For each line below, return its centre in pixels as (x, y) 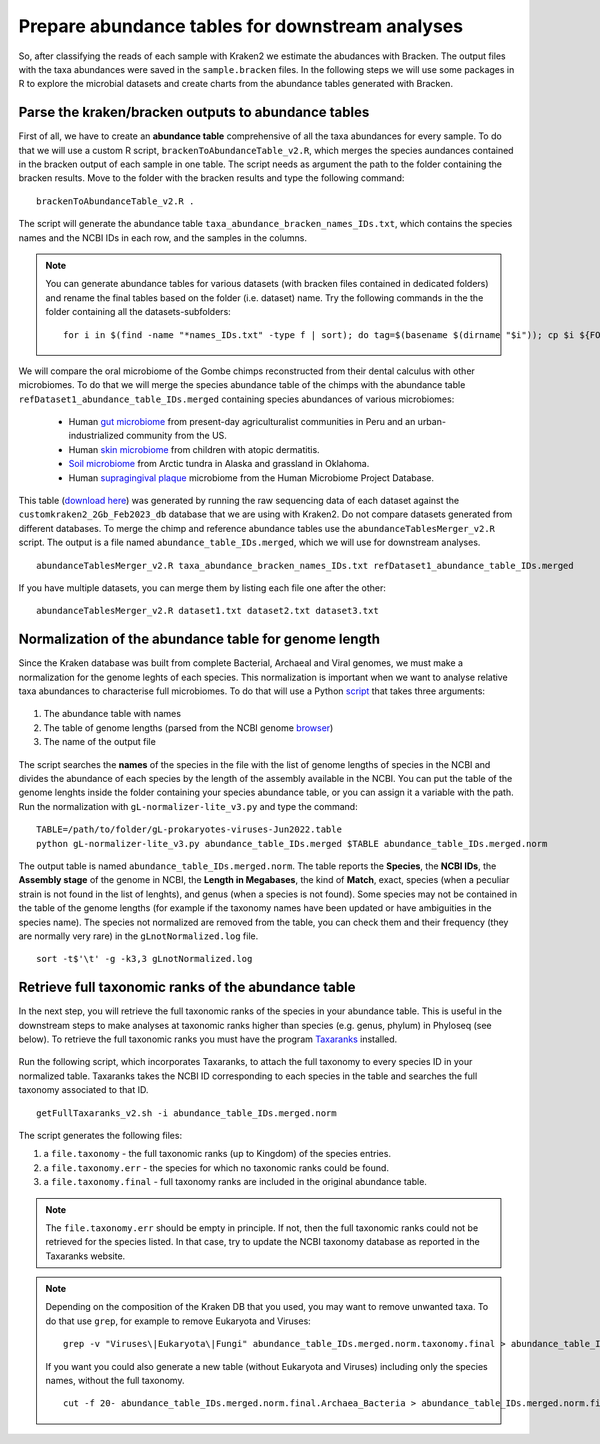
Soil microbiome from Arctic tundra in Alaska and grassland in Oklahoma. (219, 464)
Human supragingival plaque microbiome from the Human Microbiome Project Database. (251, 477)
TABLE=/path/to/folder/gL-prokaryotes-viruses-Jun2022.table (189, 829)
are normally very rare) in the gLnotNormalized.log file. (138, 936)
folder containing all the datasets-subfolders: (138, 312)
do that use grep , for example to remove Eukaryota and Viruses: (178, 1321)
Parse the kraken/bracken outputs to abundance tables (194, 112)
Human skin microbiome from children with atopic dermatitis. (194, 449)
